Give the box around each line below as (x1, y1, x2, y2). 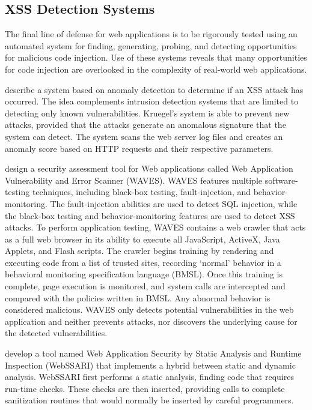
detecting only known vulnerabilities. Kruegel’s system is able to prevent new (5, 106, 290, 119)
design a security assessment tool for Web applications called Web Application (5, 162, 293, 175)
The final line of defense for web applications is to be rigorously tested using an (5, 28, 298, 40)
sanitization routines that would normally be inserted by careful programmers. (5, 394, 294, 406)
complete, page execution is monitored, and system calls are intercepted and (5, 280, 286, 292)
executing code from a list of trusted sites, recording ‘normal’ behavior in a (5, 256, 281, 268)
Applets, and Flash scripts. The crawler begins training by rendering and (5, 244, 274, 257)
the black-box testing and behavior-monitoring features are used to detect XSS (5, 209, 295, 222)
